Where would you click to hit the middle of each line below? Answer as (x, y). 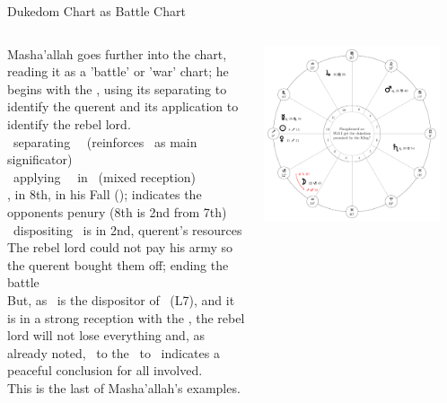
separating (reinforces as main (105, 141)
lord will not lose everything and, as (106, 335)
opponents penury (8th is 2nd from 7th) (117, 211)
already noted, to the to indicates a (114, 352)
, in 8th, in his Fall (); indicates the (105, 194)
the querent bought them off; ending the (118, 264)
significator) (40, 159)
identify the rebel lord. (69, 123)
